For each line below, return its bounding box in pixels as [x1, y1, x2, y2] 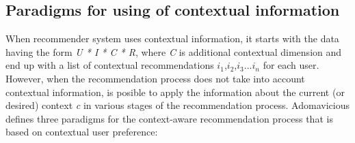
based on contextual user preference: [5, 125, 158, 139]
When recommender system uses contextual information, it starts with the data [5, 31, 339, 46]
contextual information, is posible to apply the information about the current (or [5, 84, 345, 99]
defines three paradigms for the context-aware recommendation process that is [5, 111, 333, 125]
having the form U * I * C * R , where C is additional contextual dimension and [5, 44, 342, 59]
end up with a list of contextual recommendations [5, 58, 214, 72]
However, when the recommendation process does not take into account [5, 71, 305, 85]
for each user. [263, 58, 319, 72]
